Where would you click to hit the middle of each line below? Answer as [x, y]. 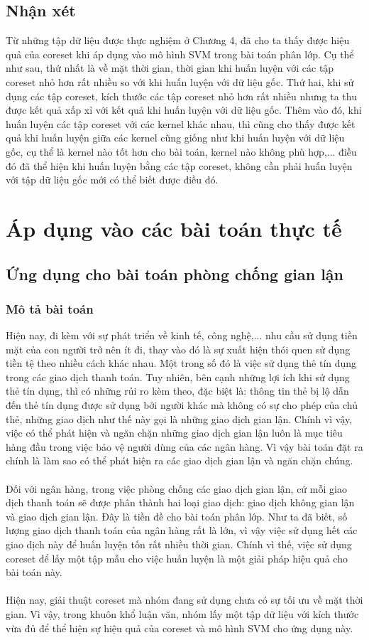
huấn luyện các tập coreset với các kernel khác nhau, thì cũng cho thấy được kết [181, 123]
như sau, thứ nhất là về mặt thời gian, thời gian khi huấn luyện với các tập [170, 68]
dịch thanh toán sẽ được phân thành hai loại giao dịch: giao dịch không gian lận [180, 502]
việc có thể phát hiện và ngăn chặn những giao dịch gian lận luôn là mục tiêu [174, 433]
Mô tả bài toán [50, 308]
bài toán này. [34, 572]
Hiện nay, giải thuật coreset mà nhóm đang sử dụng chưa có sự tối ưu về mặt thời [184, 600]
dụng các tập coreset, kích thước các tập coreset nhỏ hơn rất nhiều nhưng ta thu [181, 96]
